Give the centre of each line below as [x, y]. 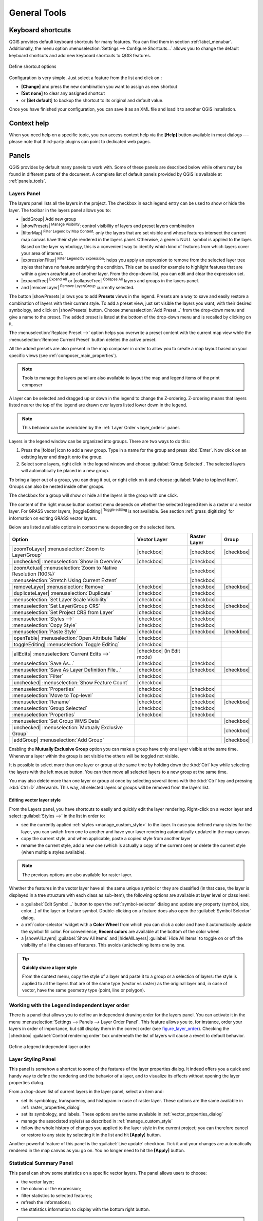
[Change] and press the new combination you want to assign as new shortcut [99, 87]
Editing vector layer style [35, 800]
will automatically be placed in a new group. [65, 471]
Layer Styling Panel [32, 1059]
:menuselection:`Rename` [41, 702]
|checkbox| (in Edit [159, 651]
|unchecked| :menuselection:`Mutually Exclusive [67, 728]
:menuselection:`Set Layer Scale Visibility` [60, 600]
